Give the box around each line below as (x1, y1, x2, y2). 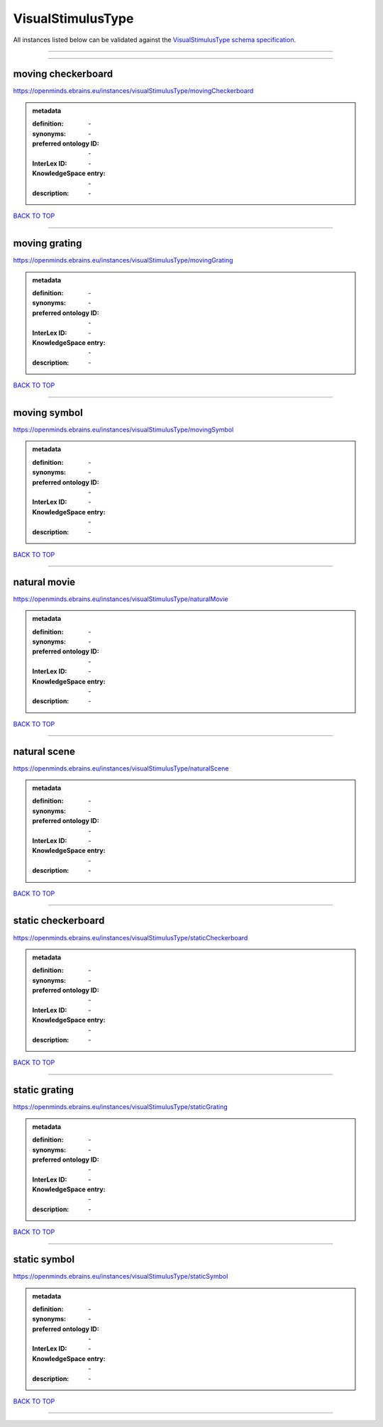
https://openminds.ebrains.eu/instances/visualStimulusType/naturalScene (13, 764, 229, 773)
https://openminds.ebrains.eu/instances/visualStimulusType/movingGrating (13, 256, 233, 265)
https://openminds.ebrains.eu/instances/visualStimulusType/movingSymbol (13, 426, 234, 434)
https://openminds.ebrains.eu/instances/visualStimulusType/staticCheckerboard (13, 933, 248, 942)
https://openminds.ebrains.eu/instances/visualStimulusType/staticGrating (13, 1103, 228, 1111)
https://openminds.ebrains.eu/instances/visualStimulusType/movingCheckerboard (13, 87, 254, 95)
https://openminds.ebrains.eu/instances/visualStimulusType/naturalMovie (13, 595, 228, 603)
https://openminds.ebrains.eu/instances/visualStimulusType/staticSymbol (13, 1272, 228, 1281)
